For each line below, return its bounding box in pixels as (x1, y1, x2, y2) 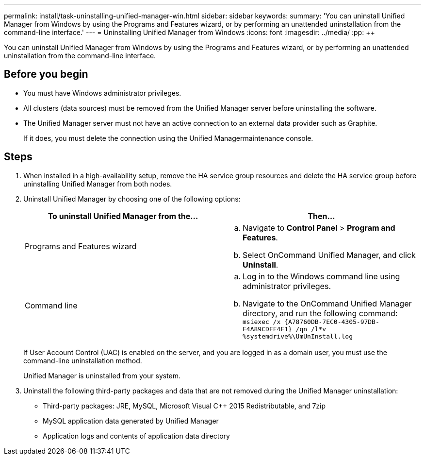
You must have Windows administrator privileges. (23, 88, 181, 97)
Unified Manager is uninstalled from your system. (23, 371, 181, 380)
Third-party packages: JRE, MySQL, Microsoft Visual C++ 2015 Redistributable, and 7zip (43, 401, 326, 410)
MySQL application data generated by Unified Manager (43, 416, 219, 425)
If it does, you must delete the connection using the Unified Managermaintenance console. (23, 134, 313, 142)
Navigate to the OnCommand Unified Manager (243, 298, 412, 308)
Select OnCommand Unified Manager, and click (243, 250, 416, 260)
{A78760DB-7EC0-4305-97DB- (284, 318, 379, 325)
